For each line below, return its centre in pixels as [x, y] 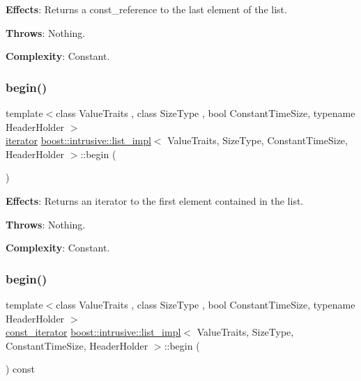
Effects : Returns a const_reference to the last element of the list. [146, 9]
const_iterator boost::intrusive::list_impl [93, 332]
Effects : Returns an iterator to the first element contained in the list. [155, 200]
